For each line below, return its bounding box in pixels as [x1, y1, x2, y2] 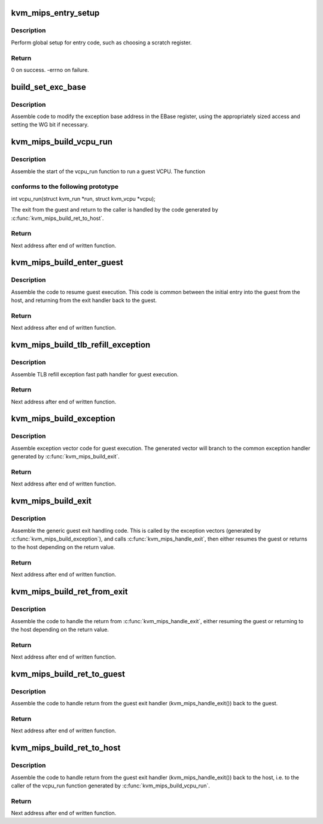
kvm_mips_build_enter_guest [11, 258, 124, 268]
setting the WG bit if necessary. [11, 121, 89, 128]
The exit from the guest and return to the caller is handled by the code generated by [11, 206, 218, 213]
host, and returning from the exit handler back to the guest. [11, 297, 157, 304]
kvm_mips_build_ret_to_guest [11, 669, 126, 679]
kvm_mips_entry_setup [11, 8, 100, 18]
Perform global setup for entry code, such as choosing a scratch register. [11, 39, 192, 46]
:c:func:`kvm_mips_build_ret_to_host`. [11, 215, 104, 222]
